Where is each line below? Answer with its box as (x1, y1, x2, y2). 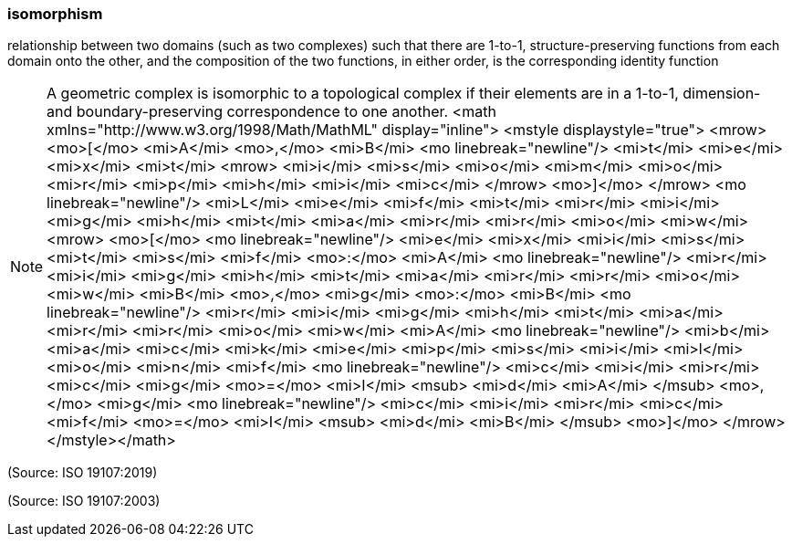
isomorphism (7, 5, 103, 23)
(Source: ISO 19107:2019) (7, 465, 158, 481)
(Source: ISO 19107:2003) (7, 493, 161, 509)
